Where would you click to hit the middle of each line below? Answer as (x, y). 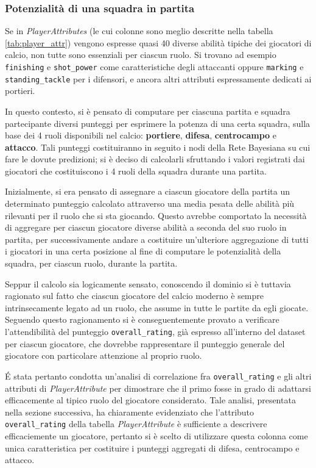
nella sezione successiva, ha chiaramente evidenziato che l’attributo (130, 412)
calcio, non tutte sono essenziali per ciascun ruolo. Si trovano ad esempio (141, 55)
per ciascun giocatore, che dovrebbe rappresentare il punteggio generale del (145, 343)
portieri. (20, 91)
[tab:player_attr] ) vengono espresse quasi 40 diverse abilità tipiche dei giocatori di (158, 42)
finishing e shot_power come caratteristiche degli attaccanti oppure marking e (154, 67)
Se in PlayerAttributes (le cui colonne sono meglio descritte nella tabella (139, 31)
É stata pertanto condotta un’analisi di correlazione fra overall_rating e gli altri (158, 376)
